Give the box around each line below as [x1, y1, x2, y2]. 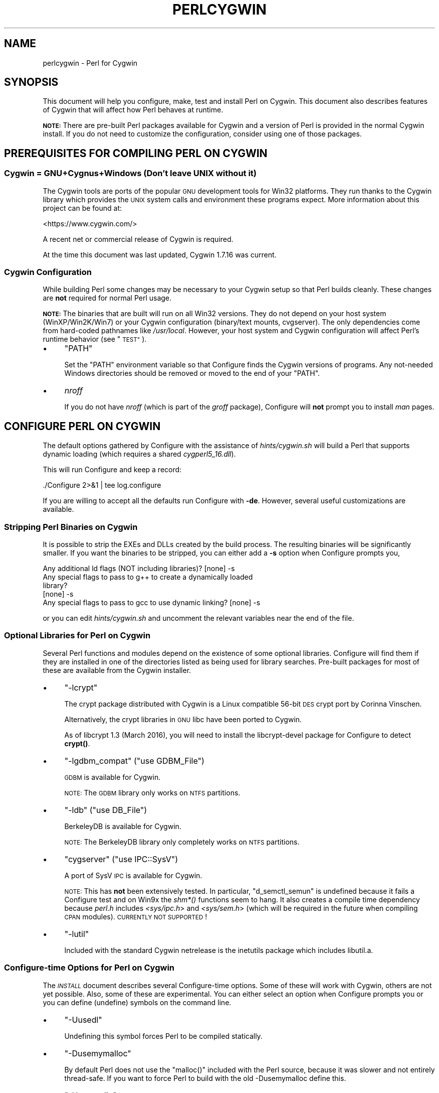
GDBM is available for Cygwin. [64, 772, 161, 781]
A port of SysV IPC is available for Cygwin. [64, 871, 202, 880]
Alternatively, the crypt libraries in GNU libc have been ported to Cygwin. [64, 715, 302, 724]
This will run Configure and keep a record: [43, 465, 182, 474]
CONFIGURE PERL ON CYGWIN [4, 420, 161, 433]
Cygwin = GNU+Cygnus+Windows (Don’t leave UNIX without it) [4, 168, 257, 179]
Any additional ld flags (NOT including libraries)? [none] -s [43, 564, 235, 573]
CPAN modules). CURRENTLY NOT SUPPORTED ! [64, 912, 207, 921]
